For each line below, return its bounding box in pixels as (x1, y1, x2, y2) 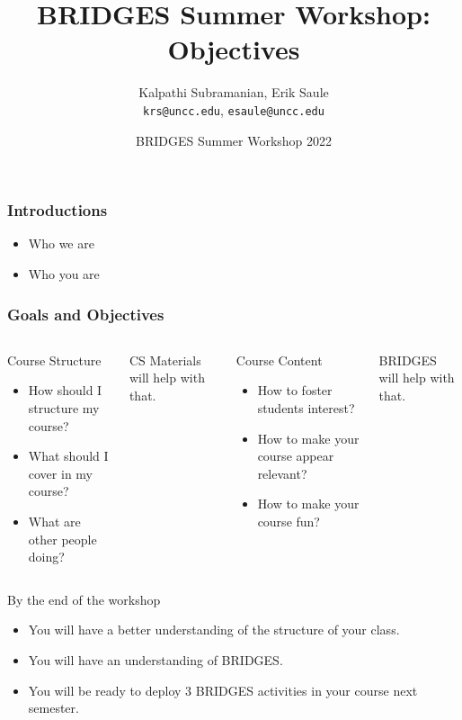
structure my (28, 399, 100, 418)
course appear (257, 446, 334, 465)
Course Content (235, 350, 323, 369)
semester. (28, 698, 79, 717)
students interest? (257, 399, 355, 418)
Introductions (7, 199, 108, 221)
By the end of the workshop (7, 589, 161, 608)
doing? (28, 547, 65, 566)
